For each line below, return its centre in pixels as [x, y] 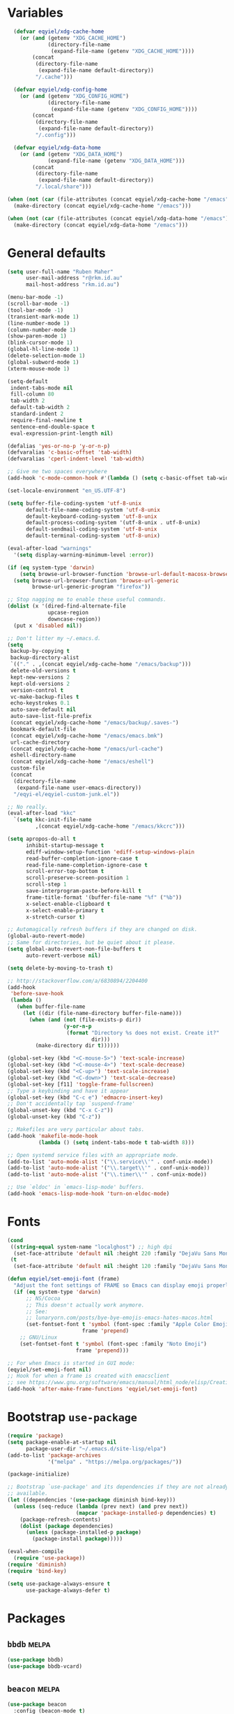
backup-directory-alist [45, 658]
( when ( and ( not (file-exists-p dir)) [85, 1020]
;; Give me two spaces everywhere [57, 472]
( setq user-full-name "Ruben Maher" [60, 272]
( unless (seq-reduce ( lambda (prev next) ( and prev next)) [101, 1506]
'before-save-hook [37, 994]
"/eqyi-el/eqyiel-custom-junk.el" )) [67, 794]
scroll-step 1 [46, 885]
